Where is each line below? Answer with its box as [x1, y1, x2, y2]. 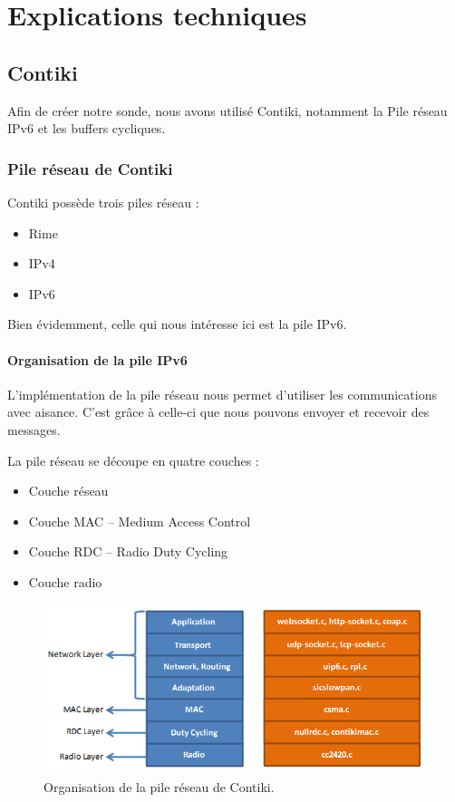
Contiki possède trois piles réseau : [7, 192, 199, 211]
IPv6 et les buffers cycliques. [7, 119, 166, 138]
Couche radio [28, 572, 102, 591]
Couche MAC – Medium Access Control [28, 511, 251, 530]
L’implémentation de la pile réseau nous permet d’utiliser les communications [7, 384, 437, 403]
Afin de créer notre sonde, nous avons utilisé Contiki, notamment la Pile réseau [7, 101, 448, 120]
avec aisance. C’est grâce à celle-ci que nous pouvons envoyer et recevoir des [7, 402, 430, 421]
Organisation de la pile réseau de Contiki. [44, 778, 275, 796]
